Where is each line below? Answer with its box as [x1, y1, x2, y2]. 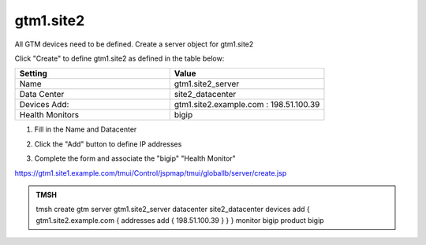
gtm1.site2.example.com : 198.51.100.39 [174, 99, 320, 110]
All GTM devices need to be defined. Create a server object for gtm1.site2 [14, 39, 254, 49]
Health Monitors [19, 110, 79, 121]
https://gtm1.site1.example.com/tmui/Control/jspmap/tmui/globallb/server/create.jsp [14, 168, 287, 177]
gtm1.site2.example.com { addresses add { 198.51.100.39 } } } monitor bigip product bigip [35, 215, 324, 225]
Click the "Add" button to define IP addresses [34, 139, 182, 149]
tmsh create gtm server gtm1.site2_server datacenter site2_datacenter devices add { [35, 205, 311, 214]
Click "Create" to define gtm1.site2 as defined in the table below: [14, 54, 225, 63]
